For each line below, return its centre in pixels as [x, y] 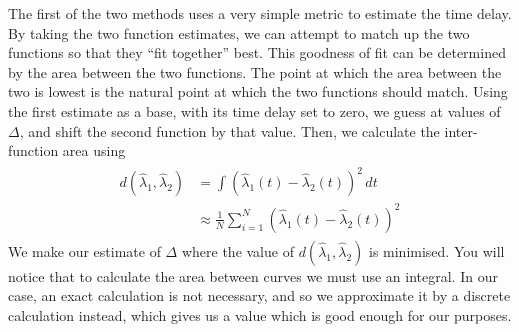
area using [94, 150]
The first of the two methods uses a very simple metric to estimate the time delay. [260, 13]
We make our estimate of [84, 250]
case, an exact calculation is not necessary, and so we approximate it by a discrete [259, 295]
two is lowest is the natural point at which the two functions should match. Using [258, 91]
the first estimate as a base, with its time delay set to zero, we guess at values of [254, 110]
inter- [461, 130]
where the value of [237, 250]
